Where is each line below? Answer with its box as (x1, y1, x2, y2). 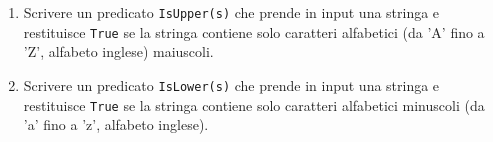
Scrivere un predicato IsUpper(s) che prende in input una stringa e (23, 2, 440, 22)
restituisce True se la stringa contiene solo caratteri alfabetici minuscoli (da (23, 94, 485, 115)
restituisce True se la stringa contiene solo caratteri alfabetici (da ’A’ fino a (23, 21, 485, 42)
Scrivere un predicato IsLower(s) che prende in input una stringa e (23, 74, 440, 95)
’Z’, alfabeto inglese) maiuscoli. (23, 41, 214, 62)
